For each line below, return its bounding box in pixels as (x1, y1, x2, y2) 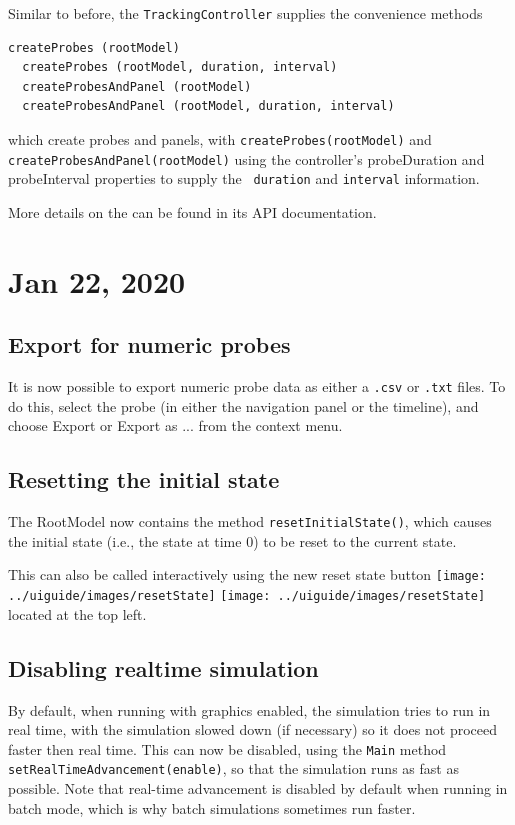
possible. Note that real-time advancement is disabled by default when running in (8, 778, 508, 799)
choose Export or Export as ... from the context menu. (8, 415, 343, 436)
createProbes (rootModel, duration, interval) (22, 60, 338, 75)
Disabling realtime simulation (8, 652, 319, 683)
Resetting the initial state (8, 464, 280, 495)
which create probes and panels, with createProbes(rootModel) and (8, 129, 432, 150)
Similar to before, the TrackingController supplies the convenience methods (8, 3, 483, 23)
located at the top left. (8, 603, 147, 624)
